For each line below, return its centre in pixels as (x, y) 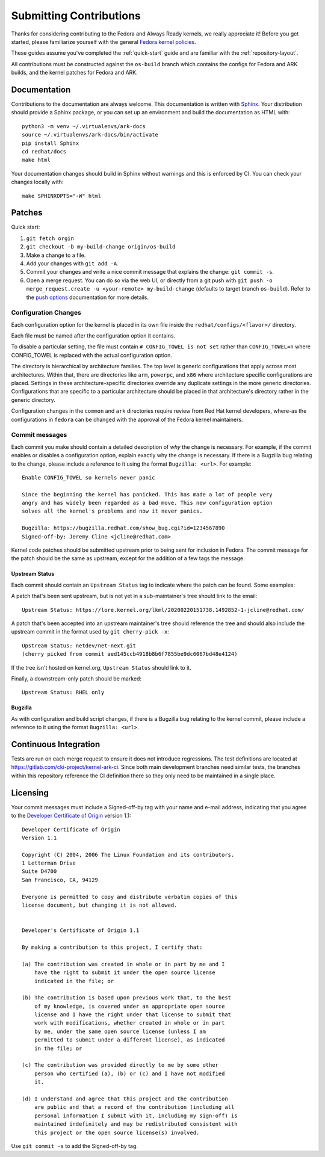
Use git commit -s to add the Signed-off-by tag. (75, 1146)
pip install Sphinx (51, 143)
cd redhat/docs (44, 151)
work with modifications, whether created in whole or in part (129, 1023)
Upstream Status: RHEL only (63, 693)
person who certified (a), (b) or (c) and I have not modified (129, 1073)
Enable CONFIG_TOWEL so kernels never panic (89, 477)
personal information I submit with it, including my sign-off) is (136, 1115)
